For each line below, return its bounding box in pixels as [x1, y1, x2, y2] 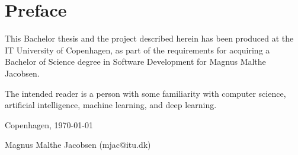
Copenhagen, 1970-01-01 [5, 118, 93, 131]
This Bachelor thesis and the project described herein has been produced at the [5, 32, 294, 45]
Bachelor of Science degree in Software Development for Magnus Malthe [5, 55, 266, 68]
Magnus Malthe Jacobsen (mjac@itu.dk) [5, 138, 151, 151]
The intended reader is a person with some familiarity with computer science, [5, 87, 286, 99]
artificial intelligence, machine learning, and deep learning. [5, 99, 217, 111]
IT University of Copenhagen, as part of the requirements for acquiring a [5, 43, 270, 56]
